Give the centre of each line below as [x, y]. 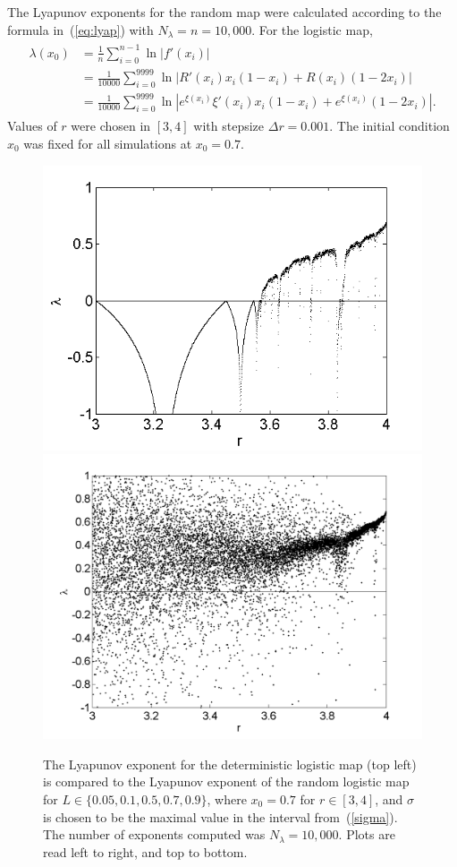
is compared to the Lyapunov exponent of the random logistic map [226, 781]
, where [227, 798]
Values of [32, 126]
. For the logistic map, [312, 29]
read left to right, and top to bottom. [145, 851]
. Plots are [367, 834]
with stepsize [229, 126]
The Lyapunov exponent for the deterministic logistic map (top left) [230, 764]
